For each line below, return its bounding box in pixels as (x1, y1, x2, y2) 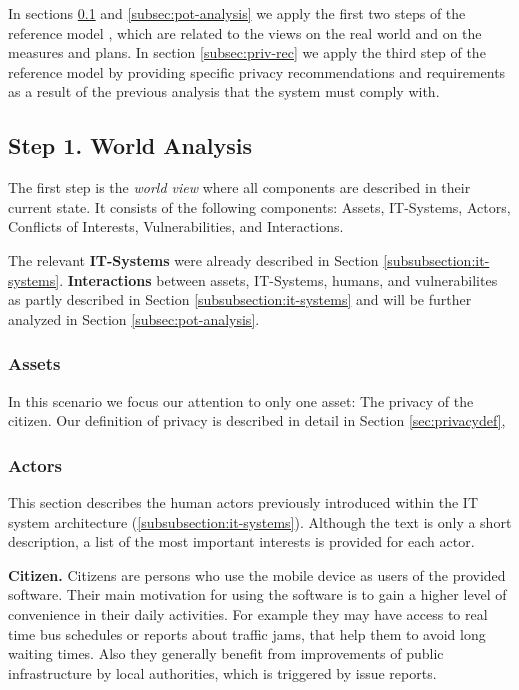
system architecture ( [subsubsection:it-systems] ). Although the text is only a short (8, 511, 512, 532)
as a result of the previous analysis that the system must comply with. (8, 81, 440, 102)
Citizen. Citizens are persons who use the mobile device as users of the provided (8, 564, 506, 585)
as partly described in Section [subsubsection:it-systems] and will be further (8, 289, 472, 310)
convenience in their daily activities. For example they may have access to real (8, 603, 488, 624)
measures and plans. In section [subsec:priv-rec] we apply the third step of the (8, 42, 486, 63)
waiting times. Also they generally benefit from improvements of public (8, 643, 444, 664)
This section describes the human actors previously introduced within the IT (8, 491, 479, 512)
